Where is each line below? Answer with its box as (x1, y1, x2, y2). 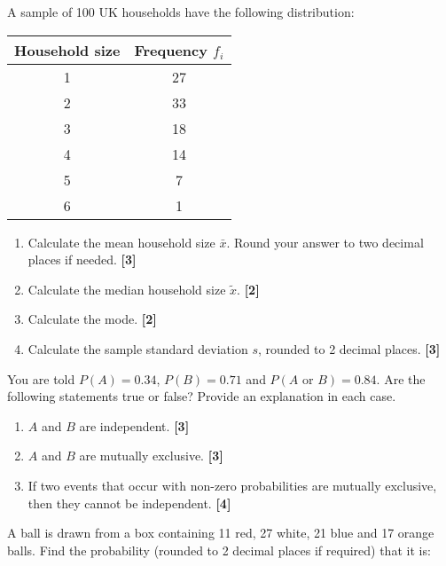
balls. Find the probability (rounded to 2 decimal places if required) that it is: (7, 540, 431, 559)
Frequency (134, 39, 207, 60)
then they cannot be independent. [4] (27, 493, 231, 512)
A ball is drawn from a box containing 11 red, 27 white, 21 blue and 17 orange (7, 523, 434, 542)
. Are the (376, 369, 426, 388)
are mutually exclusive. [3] (79, 446, 223, 465)
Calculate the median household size (27, 279, 226, 298)
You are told (7, 369, 75, 388)
